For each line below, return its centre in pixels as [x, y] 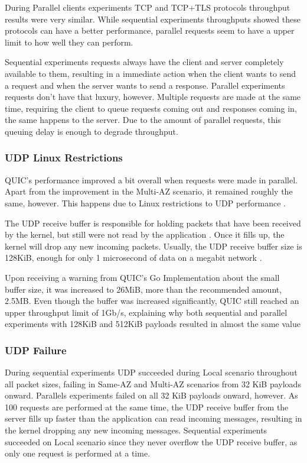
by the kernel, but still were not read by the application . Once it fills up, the [145, 234]
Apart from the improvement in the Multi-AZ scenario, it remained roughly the [149, 191]
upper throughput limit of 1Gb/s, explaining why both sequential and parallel [146, 312]
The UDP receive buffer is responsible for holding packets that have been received [153, 223]
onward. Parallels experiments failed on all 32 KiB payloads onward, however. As [151, 395]
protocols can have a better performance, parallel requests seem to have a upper [150, 30]
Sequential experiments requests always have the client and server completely [144, 62]
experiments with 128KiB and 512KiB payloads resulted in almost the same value [153, 324]
